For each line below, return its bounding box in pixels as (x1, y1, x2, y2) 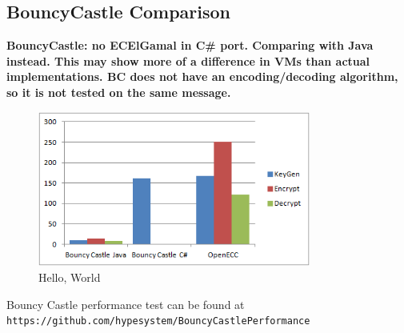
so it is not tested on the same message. (6, 83, 231, 100)
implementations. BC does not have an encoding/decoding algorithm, (6, 68, 398, 85)
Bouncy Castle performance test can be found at (6, 295, 245, 312)
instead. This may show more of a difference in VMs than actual (6, 52, 370, 69)
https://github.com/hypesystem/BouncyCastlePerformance (6, 315, 310, 327)
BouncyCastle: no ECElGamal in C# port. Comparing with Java (6, 37, 374, 54)
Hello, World (38, 269, 101, 285)
